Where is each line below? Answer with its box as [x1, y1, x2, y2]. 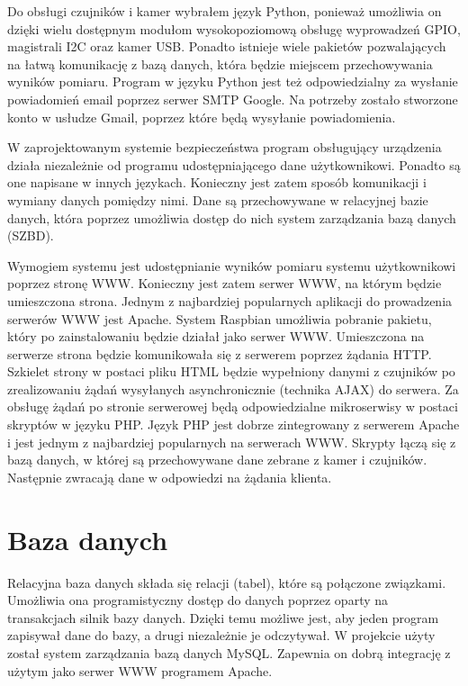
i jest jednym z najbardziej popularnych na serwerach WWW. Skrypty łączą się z [7, 432, 456, 451]
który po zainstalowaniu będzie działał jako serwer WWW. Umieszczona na [7, 327, 425, 346]
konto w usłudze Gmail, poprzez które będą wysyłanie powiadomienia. [7, 107, 396, 126]
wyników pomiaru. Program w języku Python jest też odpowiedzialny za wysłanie [7, 72, 458, 91]
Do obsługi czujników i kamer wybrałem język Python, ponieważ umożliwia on [7, 2, 442, 20]
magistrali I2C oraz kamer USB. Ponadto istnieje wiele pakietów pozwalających [7, 37, 446, 56]
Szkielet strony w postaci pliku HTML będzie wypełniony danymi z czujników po [7, 362, 455, 381]
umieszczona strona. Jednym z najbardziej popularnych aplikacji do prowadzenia [7, 291, 453, 310]
